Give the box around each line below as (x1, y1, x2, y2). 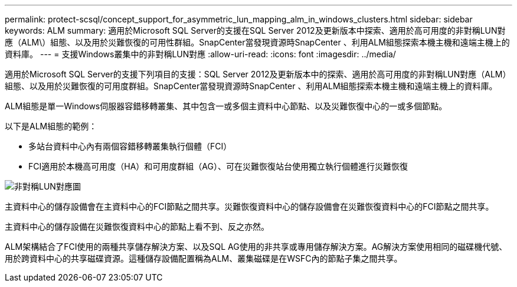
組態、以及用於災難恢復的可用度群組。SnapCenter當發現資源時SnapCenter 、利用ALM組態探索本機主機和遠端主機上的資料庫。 (5, 81, 498, 91)
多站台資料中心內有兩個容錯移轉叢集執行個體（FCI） (28, 141, 232, 151)
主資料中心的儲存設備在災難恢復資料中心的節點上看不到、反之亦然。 (5, 221, 269, 231)
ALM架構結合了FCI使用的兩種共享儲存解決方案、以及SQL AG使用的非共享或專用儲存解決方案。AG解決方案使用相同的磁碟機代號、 (5, 242, 508, 252)
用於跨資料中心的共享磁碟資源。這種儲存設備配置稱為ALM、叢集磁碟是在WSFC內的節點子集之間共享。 (5, 253, 403, 263)
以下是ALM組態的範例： (5, 121, 97, 131)
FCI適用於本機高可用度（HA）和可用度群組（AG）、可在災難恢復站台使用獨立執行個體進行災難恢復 (28, 161, 408, 171)
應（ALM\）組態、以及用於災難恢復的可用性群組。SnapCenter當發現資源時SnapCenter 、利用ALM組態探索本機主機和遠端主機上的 (5, 37, 510, 47)
